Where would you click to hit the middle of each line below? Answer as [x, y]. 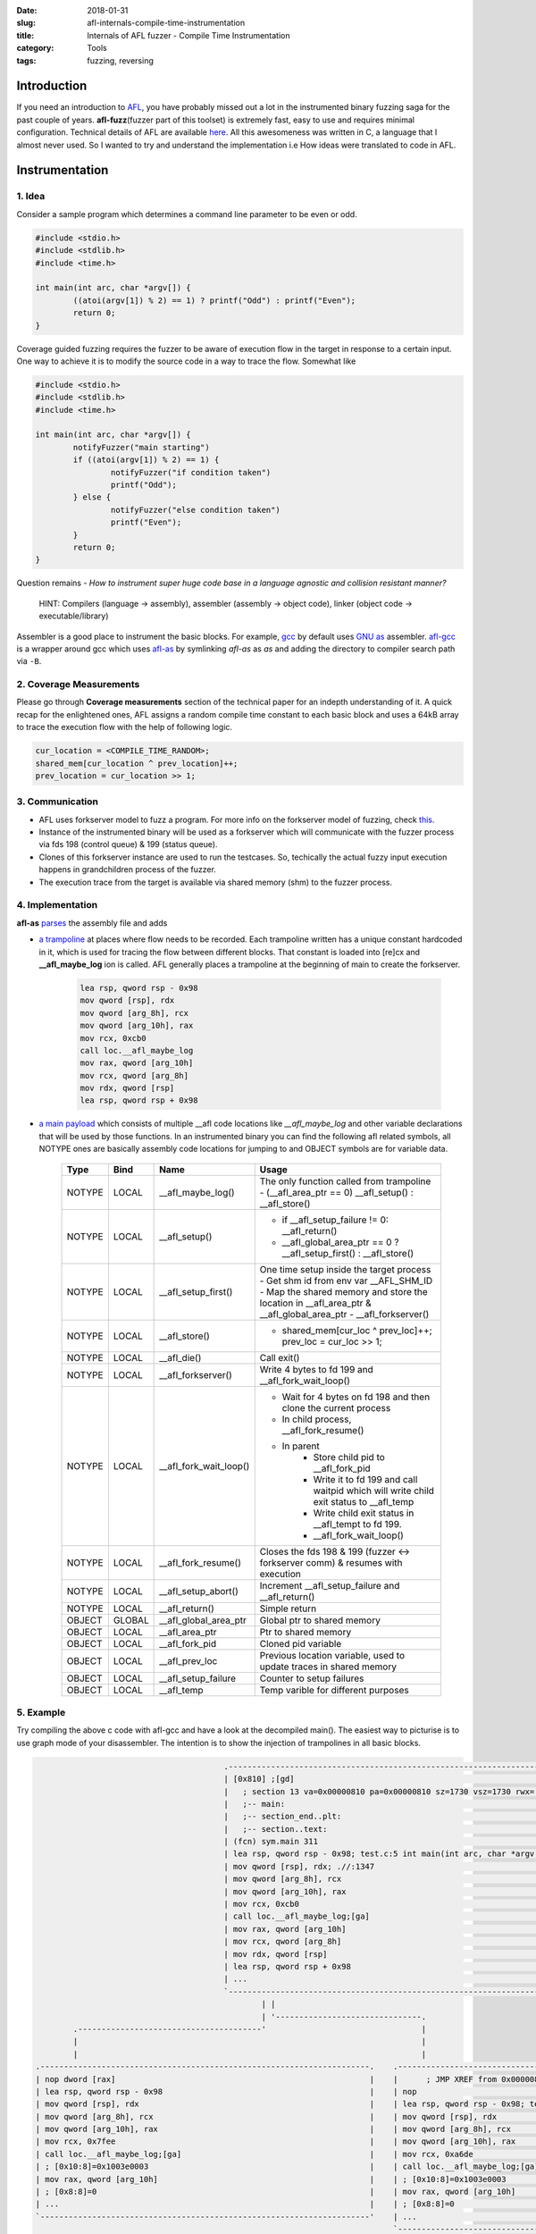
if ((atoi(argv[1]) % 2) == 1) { [146, 460]
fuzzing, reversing [120, 60]
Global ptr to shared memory [320, 1620]
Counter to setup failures [312, 1678]
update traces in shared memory [328, 1667]
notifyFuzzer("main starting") [141, 447]
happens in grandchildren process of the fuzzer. [127, 869]
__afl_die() [180, 1357]
